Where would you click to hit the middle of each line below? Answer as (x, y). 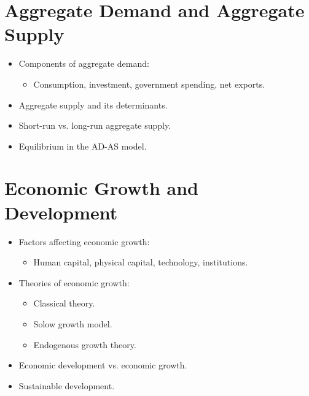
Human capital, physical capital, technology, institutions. (141, 262)
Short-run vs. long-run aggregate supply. (95, 125)
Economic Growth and (101, 188)
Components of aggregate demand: (84, 63)
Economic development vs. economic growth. (103, 365)
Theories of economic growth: (74, 282)
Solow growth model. (73, 323)
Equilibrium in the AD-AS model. (83, 146)
